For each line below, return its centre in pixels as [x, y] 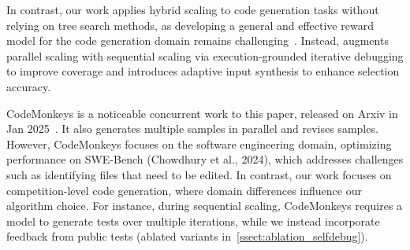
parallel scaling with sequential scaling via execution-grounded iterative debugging [205, 55]
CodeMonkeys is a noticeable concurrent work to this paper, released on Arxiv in [202, 113]
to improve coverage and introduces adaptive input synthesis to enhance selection [203, 71]
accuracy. [29, 86]
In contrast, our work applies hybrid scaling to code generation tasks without [193, 9]
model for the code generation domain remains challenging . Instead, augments [198, 40]
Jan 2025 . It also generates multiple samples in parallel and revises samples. [192, 129]
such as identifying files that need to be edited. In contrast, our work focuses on [199, 174]
